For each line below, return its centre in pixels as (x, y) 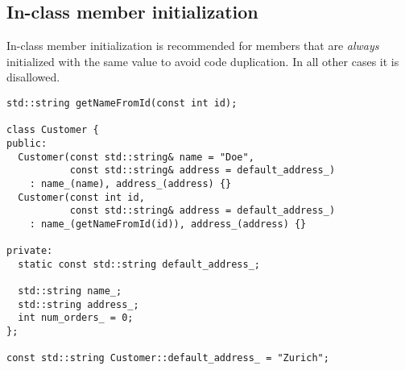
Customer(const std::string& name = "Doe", (136, 157)
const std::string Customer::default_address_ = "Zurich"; (168, 358)
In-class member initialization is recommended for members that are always (193, 46)
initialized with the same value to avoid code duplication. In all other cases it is (203, 61)
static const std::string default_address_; (139, 264)
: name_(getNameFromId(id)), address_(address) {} (168, 224)
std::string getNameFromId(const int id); (122, 103)
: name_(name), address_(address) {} (130, 183)
